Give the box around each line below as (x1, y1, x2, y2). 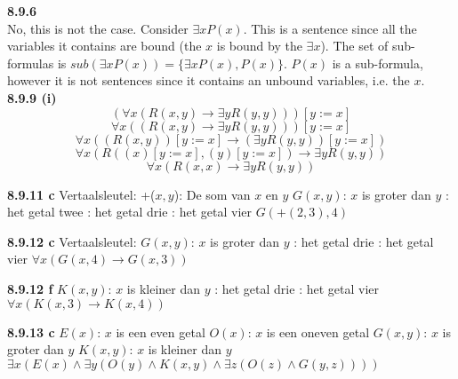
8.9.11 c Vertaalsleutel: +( (7, 185, 156, 203)
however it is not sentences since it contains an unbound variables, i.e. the (7, 71, 410, 90)
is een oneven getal (266, 322, 370, 341)
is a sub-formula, (332, 53, 423, 72)
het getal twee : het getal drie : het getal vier (7, 202, 252, 221)
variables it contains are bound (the (7, 36, 202, 55)
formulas (7, 53, 54, 72)
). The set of (320, 36, 389, 55)
